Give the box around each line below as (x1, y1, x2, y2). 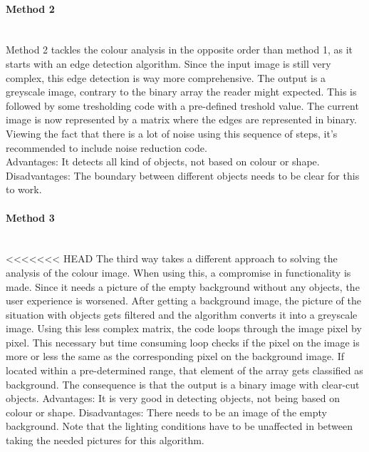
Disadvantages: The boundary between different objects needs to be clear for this (6, 168, 360, 183)
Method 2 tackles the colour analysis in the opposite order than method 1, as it (6, 42, 353, 57)
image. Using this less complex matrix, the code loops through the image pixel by (6, 321, 362, 336)
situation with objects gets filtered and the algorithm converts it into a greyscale (6, 307, 358, 322)
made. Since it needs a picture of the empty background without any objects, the (6, 279, 360, 294)
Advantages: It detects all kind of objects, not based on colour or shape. (6, 154, 320, 169)
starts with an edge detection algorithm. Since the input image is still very (6, 56, 331, 71)
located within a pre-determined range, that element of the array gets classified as (6, 363, 363, 378)
